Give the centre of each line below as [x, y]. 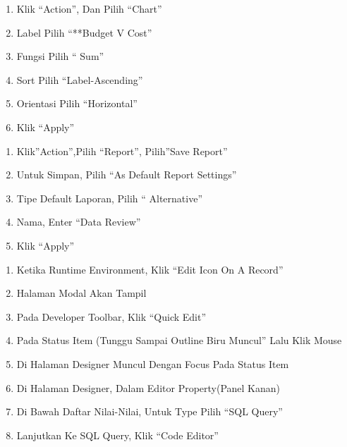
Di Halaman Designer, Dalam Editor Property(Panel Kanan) [148, 387]
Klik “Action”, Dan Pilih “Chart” [89, 8]
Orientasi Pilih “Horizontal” [77, 103]
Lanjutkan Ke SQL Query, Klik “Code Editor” [117, 435]
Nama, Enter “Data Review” [79, 222]
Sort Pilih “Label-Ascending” [80, 79]
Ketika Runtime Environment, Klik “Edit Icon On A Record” [150, 269]
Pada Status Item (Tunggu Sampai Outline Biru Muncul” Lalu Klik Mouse [179, 340]
